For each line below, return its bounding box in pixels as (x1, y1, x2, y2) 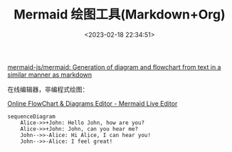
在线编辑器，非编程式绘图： (7, 85, 89, 93)
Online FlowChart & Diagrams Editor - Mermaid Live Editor (7, 99, 178, 107)
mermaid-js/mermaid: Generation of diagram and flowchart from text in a (7, 63, 221, 71)
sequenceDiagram (7, 113, 56, 120)
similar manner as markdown (7, 70, 93, 79)
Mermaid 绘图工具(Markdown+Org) (14, 6, 226, 23)
